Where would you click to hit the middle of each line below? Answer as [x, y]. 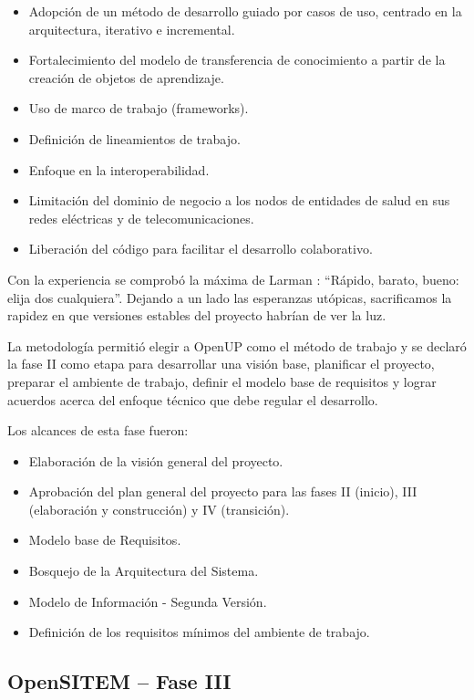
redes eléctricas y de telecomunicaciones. [141, 218]
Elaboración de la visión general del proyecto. [156, 460]
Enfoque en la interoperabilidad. [119, 169]
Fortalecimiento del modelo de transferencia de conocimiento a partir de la [237, 60]
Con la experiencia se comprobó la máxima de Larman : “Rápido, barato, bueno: [233, 279]
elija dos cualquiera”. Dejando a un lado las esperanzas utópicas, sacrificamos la [230, 297]
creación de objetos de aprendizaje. [126, 77]
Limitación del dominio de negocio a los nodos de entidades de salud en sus [239, 200]
